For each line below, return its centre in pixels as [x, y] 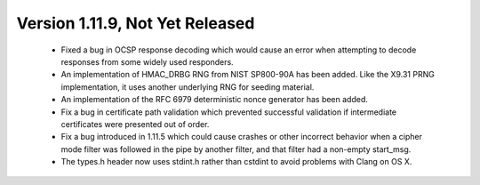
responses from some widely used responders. [148, 61]
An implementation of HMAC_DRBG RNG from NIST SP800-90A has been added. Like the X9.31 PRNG [248, 75]
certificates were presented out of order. [135, 124]
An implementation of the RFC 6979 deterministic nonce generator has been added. [215, 100]
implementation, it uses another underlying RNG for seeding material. [188, 87]
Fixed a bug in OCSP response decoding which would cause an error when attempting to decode [239, 50]
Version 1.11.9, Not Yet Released [136, 23]
